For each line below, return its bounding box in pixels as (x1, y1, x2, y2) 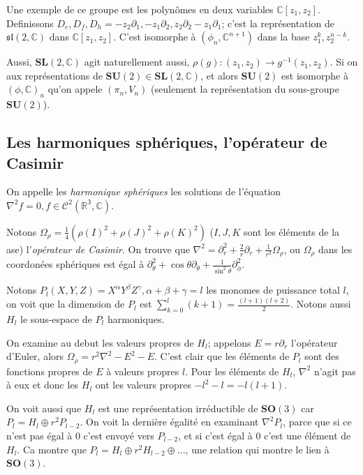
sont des (304, 349, 339, 363)
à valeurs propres (106, 363, 179, 378)
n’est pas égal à (6, 428, 73, 442)
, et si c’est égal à (178, 428, 253, 442)
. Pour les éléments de (185, 363, 279, 378)
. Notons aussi (290, 296, 351, 311)
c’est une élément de (264, 428, 351, 442)
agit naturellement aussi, (84, 54, 190, 69)
